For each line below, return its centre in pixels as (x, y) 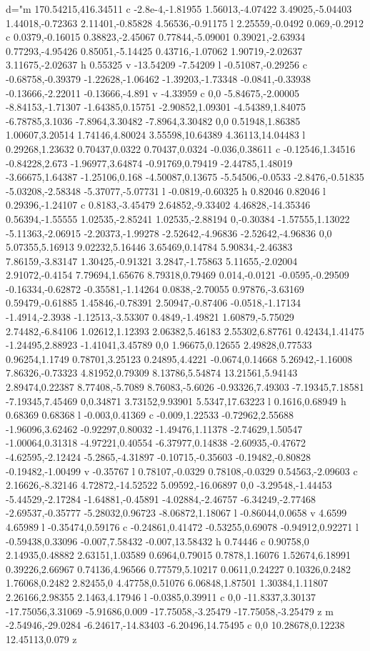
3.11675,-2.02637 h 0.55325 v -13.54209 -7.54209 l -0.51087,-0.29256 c (156, 65)
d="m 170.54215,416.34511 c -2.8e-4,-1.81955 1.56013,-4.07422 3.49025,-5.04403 (179, 9)
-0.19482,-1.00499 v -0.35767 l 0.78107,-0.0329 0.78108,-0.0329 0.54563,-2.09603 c (182, 471)
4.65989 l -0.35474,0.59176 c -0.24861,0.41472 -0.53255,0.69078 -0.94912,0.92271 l (182, 526)
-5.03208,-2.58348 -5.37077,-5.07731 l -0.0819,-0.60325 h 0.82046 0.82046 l (166, 190)
